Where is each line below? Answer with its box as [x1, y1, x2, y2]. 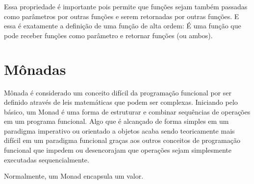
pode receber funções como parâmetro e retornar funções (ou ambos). [4, 30, 213, 40]
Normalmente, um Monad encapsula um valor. [4, 171, 144, 181]
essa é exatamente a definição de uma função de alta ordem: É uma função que [4, 21, 241, 31]
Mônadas [4, 59, 66, 79]
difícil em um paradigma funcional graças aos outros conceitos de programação [4, 135, 240, 145]
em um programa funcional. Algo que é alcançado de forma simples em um [4, 116, 229, 126]
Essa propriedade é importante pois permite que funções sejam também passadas [4, 1, 248, 11]
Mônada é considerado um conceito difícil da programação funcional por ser [4, 87, 231, 97]
